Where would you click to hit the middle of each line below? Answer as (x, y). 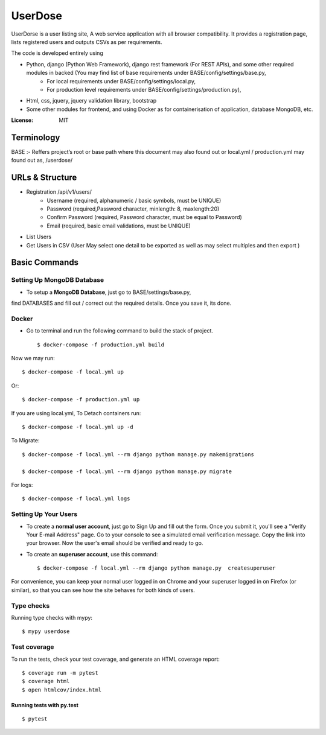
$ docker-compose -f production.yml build (101, 345)
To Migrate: (25, 441)
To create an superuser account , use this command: (92, 554)
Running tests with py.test (45, 705)
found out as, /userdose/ (42, 161)
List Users (39, 237)
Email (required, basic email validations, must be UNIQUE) (119, 226)
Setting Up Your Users (44, 514)
